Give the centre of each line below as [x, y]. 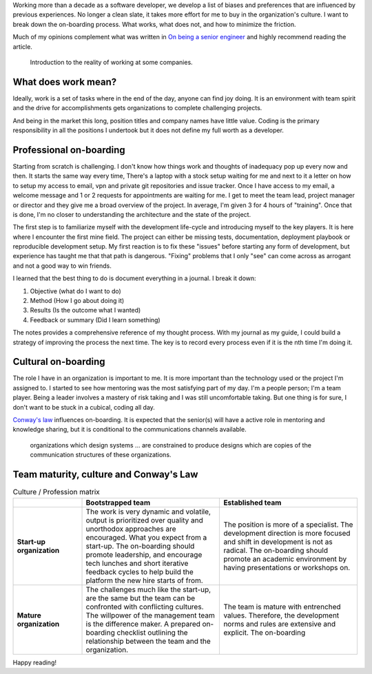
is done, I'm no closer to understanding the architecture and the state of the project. [132, 214]
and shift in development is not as [278, 542]
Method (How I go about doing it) [77, 301]
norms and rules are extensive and [280, 624]
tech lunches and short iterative [137, 563]
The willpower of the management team [150, 615]
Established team [252, 503]
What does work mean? [65, 82]
